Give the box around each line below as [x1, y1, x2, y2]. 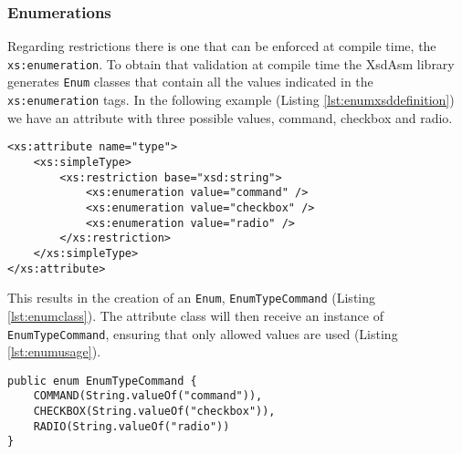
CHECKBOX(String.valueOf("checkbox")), [33, 405, 276, 418]
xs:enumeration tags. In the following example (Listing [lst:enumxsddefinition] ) [7, 90, 455, 109]
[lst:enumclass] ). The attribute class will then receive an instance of [7, 305, 383, 325]
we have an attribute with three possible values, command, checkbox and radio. [7, 108, 453, 127]
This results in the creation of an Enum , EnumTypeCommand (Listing [7, 288, 376, 307]
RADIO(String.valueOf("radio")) [33, 419, 230, 433]
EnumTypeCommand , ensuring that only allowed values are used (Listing [7, 324, 398, 343]
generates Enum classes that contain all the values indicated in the [7, 72, 373, 91]
